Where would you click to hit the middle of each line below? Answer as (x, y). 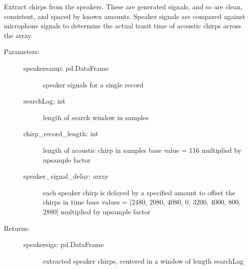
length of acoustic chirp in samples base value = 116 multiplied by (142, 150)
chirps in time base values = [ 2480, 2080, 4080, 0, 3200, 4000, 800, (142, 202)
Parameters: (22, 52)
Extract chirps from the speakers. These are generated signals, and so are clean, (123, 6)
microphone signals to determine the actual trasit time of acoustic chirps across (123, 26)
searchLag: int (44, 101)
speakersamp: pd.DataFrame (66, 68)
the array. (18, 35)
